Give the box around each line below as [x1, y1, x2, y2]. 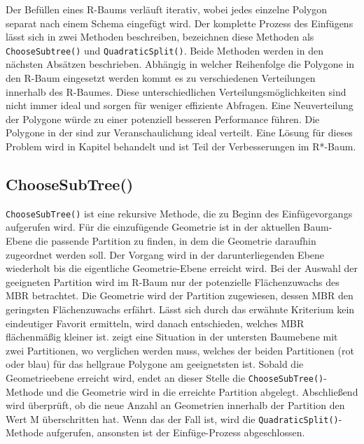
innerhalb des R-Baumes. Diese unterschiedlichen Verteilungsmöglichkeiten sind [6, 84, 346, 99]
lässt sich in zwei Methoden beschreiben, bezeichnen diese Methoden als [6, 29, 314, 44]
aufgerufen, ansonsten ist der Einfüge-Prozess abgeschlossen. [46, 425, 305, 440]
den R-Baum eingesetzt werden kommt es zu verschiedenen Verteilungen [6, 71, 316, 85]
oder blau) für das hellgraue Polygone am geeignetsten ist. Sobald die [6, 357, 304, 371]
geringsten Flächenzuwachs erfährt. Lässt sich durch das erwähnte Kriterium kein [6, 302, 355, 317]
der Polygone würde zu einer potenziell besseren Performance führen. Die [6, 111, 320, 126]
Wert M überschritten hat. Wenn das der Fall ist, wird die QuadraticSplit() [6, 411, 339, 426]
